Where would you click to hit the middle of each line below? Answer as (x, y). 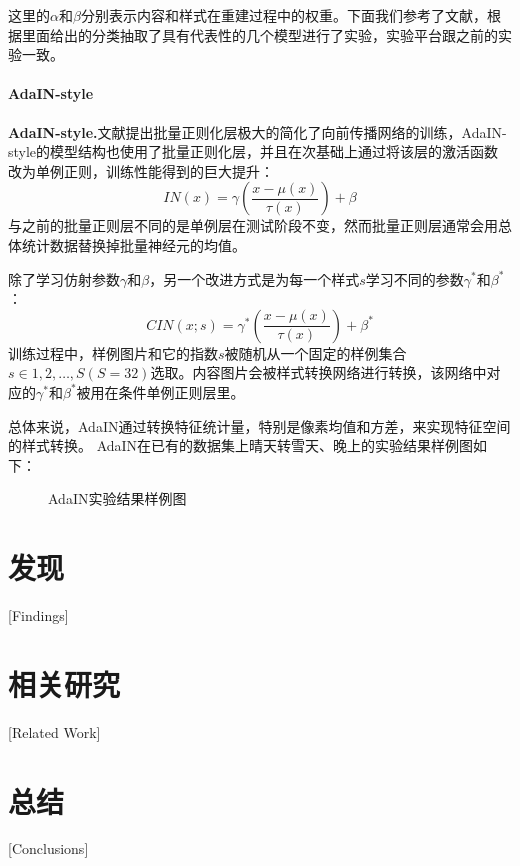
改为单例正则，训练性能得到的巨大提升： (141, 170)
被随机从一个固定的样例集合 (315, 352)
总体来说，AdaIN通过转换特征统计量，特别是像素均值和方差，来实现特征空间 (259, 425)
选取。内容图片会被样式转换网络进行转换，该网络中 (318, 372)
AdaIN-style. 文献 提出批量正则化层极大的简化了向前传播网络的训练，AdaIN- (257, 131)
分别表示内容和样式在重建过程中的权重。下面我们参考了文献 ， (283, 15)
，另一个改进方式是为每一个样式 (254, 278)
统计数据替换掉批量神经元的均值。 (133, 244)
